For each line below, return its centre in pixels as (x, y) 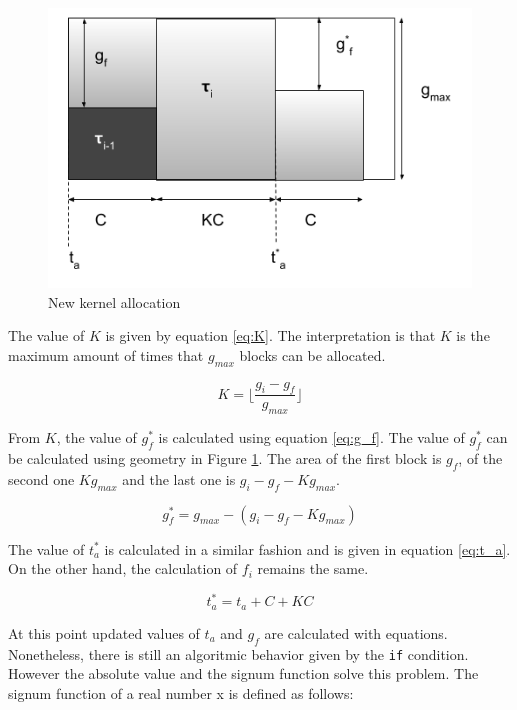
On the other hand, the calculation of (123, 568)
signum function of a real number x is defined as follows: (181, 692)
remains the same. (313, 568)
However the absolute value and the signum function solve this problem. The (243, 673)
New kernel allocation (114, 301)
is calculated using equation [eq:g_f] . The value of (311, 437)
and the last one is (179, 478)
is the (473, 335)
